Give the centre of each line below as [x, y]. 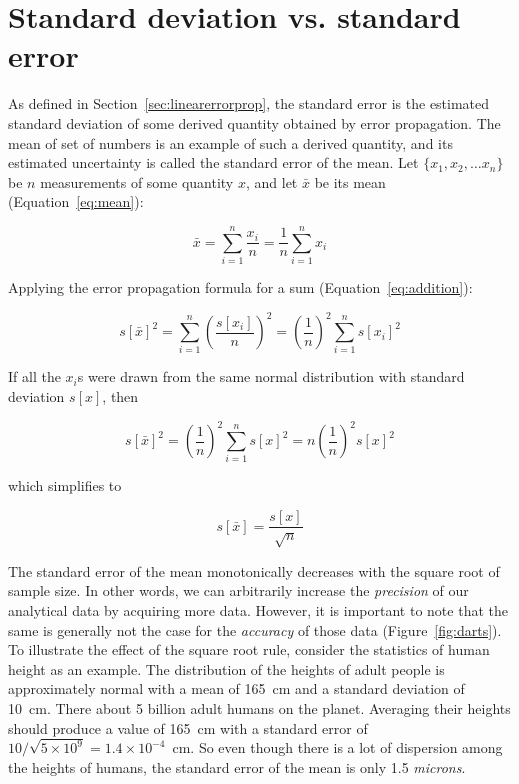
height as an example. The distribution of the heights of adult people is [226, 668]
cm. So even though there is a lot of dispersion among [337, 747]
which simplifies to [65, 485]
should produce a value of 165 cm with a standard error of [188, 727]
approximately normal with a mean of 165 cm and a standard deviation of [236, 688]
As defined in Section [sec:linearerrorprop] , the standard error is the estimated [249, 103]
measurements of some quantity [137, 181]
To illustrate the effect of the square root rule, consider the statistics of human [249, 649]
